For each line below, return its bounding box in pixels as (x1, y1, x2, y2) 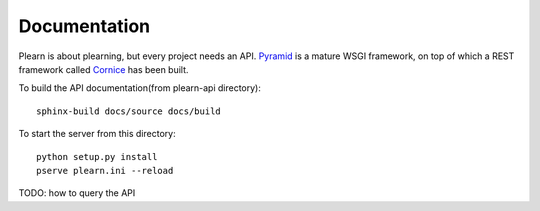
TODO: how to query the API (18, 187, 136, 199)
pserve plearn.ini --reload (36, 165, 174, 176)
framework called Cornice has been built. (18, 63, 189, 75)
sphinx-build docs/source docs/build (36, 105, 222, 117)
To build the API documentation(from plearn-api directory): (18, 82, 262, 94)
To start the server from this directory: (18, 128, 176, 140)
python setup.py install (36, 151, 158, 162)
